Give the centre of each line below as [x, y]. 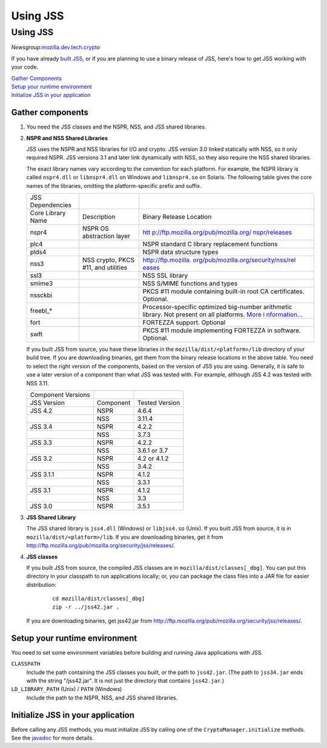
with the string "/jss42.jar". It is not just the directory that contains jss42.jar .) [125, 680]
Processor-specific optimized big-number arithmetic [217, 307]
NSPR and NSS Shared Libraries [67, 138]
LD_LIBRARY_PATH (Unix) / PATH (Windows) [67, 689]
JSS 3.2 [41, 458]
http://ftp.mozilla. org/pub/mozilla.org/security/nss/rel [219, 259]
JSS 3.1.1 [42, 474]
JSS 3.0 [41, 506]
